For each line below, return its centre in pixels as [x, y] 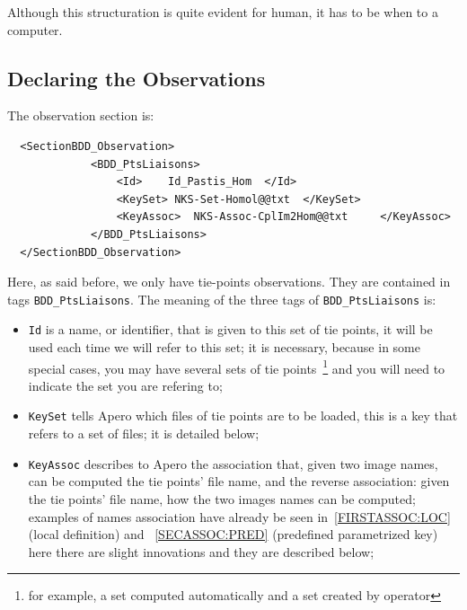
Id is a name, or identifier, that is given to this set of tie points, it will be [230, 329]
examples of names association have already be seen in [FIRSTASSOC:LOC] [239, 516]
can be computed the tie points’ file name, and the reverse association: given [239, 481]
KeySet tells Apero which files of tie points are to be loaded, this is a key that [243, 416]
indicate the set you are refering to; [125, 385]
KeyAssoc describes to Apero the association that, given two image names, [233, 463]
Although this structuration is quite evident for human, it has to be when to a [223, 12]
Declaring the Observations [137, 78]
